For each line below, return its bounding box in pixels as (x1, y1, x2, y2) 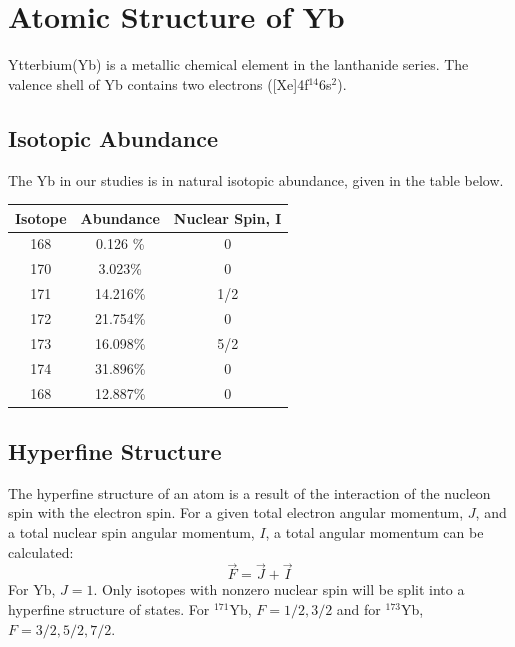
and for (336, 599, 381, 619)
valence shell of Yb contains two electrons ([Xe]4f (8, 73, 309, 94)
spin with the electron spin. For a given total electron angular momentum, (8, 502, 464, 523)
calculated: (8, 541, 74, 562)
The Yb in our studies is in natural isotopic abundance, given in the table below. (8, 169, 504, 190)
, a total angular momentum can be (265, 522, 484, 542)
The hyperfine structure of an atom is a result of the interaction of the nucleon (8, 482, 491, 503)
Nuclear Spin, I (173, 207, 282, 228)
